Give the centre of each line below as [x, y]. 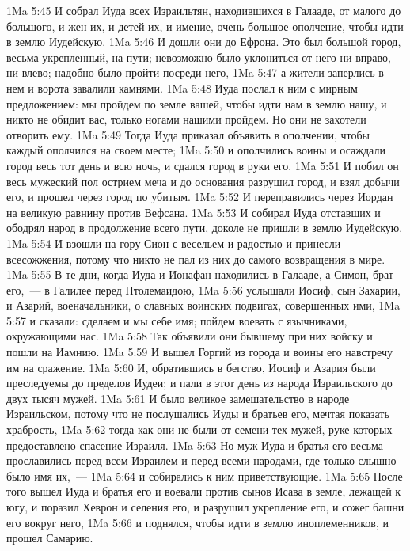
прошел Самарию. [50, 538]
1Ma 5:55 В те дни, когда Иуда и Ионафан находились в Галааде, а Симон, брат [200, 274]
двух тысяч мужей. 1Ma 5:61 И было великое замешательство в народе [178, 398]
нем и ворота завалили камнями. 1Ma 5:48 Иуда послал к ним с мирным [182, 87]
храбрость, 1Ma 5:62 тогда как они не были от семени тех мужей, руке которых [199, 429]
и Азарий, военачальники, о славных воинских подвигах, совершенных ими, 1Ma [203, 305]
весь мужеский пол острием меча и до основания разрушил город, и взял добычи [203, 181]
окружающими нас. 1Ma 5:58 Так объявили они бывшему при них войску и [190, 336]
